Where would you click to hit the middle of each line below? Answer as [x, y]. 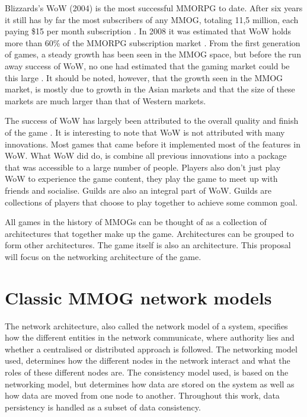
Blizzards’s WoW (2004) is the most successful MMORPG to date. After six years [154, 8]
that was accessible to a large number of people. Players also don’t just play [143, 167]
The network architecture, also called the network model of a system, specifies [146, 325]
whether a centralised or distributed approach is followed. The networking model [151, 349]
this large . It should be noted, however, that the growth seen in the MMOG [144, 77]
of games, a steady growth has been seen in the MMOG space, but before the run [153, 54]
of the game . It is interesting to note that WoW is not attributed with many [145, 132]
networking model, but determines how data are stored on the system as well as [150, 384]
